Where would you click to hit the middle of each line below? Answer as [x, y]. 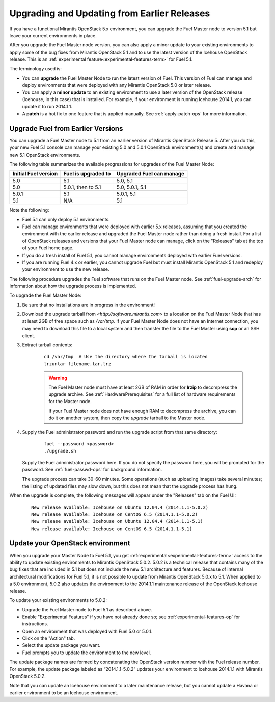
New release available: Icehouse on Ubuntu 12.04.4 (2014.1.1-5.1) [117, 521]
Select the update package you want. [61, 645]
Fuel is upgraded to [87, 174]
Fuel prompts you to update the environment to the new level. [87, 653]
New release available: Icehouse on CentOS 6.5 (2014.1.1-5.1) [112, 529]
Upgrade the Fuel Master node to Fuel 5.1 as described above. [87, 610]
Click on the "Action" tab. [49, 638]
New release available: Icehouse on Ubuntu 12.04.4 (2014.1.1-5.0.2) [120, 507]
